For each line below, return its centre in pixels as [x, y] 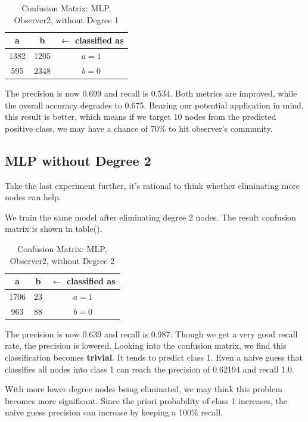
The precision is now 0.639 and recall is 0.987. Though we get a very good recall [151, 333]
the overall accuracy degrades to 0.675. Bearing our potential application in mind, [154, 105]
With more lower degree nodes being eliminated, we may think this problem [144, 389]
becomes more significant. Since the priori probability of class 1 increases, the [146, 400]
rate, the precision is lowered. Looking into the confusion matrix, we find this [146, 345]
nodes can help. [33, 197]
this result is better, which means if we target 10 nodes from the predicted [141, 117]
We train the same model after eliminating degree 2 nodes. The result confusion [150, 217]
